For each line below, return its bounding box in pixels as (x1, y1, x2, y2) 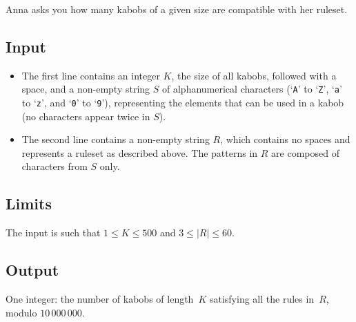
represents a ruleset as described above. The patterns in (21, 145, 258, 160)
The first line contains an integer (21, 68, 160, 82)
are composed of (271, 145, 339, 160)
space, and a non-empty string (21, 82, 150, 96)
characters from (21, 159, 88, 173)
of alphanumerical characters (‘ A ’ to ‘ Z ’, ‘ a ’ (162, 82, 342, 96)
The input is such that (6, 225, 101, 240)
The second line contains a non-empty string (21, 132, 210, 146)
